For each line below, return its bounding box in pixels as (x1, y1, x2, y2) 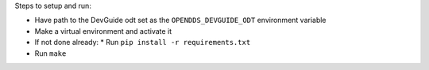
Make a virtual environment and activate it (34, 26, 172, 35)
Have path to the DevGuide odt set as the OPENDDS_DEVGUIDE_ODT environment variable (34, 16, 327, 25)
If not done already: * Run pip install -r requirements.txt (34, 38, 251, 47)
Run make (34, 48, 67, 58)
